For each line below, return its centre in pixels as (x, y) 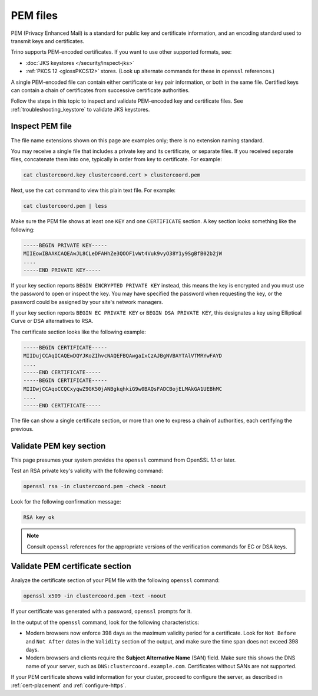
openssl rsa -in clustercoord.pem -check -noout (95, 486)
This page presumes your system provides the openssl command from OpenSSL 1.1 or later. (123, 460)
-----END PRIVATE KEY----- (62, 270)
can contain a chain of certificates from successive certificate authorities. (100, 90)
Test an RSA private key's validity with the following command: (87, 471)
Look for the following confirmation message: (66, 502)
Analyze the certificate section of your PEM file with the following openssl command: (115, 580)
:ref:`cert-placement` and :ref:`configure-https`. (69, 685)
